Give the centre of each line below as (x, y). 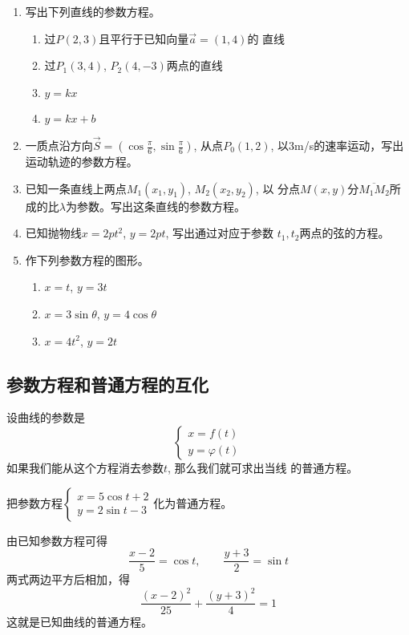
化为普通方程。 (193, 502)
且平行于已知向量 (144, 38)
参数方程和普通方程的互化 (107, 384)
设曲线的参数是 (46, 417)
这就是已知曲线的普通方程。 (79, 622)
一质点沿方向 (59, 145)
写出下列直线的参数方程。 (93, 11)
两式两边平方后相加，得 (68, 579)
